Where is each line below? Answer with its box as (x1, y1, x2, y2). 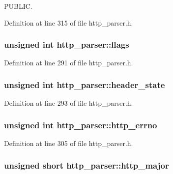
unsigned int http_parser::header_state (4, 78, 165, 90)
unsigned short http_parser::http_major (4, 159, 169, 171)
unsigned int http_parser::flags (4, 38, 129, 51)
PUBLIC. (4, 1, 32, 11)
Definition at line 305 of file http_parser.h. (4, 138, 133, 148)
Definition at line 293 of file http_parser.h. (4, 98, 133, 108)
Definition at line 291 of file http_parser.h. (4, 58, 133, 68)
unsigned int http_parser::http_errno (4, 118, 157, 131)
